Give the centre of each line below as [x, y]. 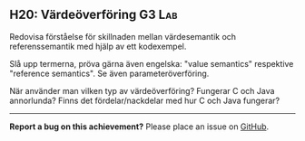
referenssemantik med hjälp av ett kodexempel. [98, 46]
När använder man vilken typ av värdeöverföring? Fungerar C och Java [142, 90]
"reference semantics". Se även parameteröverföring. [109, 73]
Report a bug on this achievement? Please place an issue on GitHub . [139, 127]
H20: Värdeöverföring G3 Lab [93, 15]
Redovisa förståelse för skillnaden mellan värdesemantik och [123, 36]
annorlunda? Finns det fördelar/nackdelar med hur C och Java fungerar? [145, 100]
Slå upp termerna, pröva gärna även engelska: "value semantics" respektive [152, 63]
